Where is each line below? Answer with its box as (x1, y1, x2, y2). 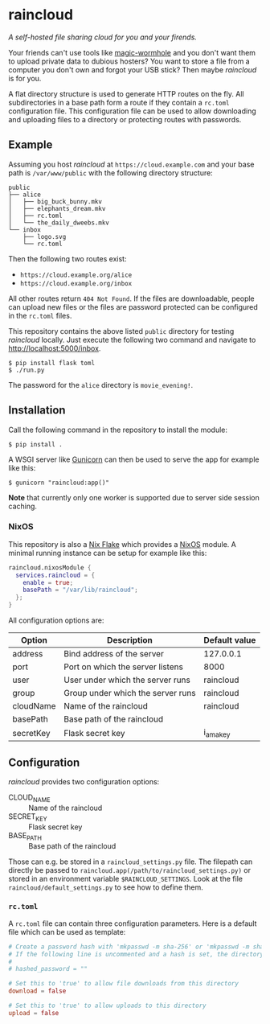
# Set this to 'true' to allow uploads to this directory (8, 1001, 207, 1010)
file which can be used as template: (8, 927, 126, 936)
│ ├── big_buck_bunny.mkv (8, 197, 103, 206)
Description (107, 635, 153, 646)
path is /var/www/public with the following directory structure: (8, 167, 213, 178)
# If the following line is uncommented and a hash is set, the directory (8, 950, 264, 958)
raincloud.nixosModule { (8, 563, 92, 572)
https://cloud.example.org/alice (19, 271, 133, 279)
